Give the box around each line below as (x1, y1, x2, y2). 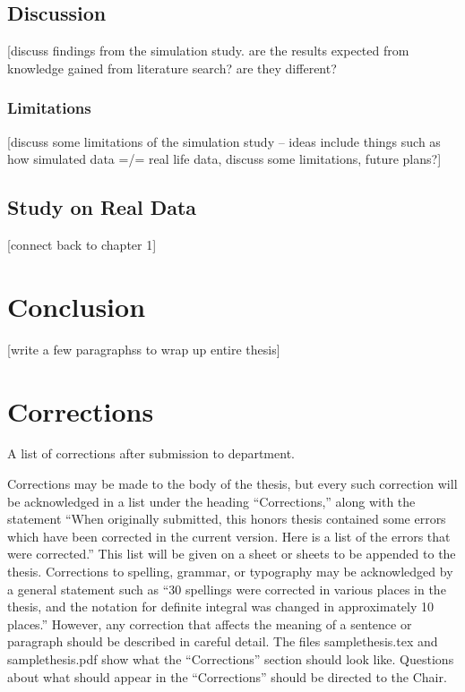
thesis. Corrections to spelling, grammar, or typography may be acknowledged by (7, 562, 453, 580)
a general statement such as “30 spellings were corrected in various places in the (7, 579, 446, 598)
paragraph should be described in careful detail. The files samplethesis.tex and (7, 632, 438, 651)
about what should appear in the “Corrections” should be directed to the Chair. (7, 667, 447, 686)
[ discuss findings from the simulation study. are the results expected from (7, 41, 409, 60)
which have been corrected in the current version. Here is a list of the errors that (7, 526, 451, 545)
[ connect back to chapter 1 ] (7, 235, 157, 253)
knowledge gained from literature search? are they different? (7, 58, 337, 77)
